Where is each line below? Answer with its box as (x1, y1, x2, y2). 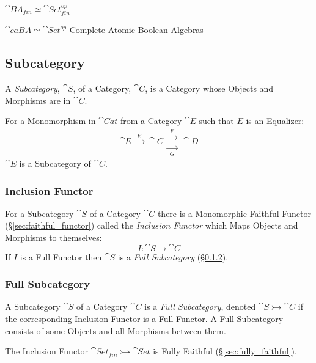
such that (199, 114, 234, 127)
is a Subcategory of (19, 156, 91, 169)
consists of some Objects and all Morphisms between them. (5, 324, 226, 337)
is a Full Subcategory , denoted (144, 300, 256, 313)
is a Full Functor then (20, 250, 102, 263)
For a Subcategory (5, 207, 74, 219)
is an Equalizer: (246, 114, 304, 127)
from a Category (120, 114, 182, 127)
